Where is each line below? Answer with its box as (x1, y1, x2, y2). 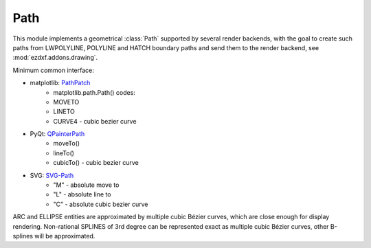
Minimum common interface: (12, 66, 94, 74)
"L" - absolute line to (53, 190, 111, 199)
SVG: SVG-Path (30, 171, 74, 179)
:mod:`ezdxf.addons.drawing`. (12, 54, 98, 62)
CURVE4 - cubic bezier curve (53, 117, 137, 125)
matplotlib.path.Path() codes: (53, 88, 135, 96)
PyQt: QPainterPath (30, 130, 85, 138)
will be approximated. (34, 232, 95, 240)
